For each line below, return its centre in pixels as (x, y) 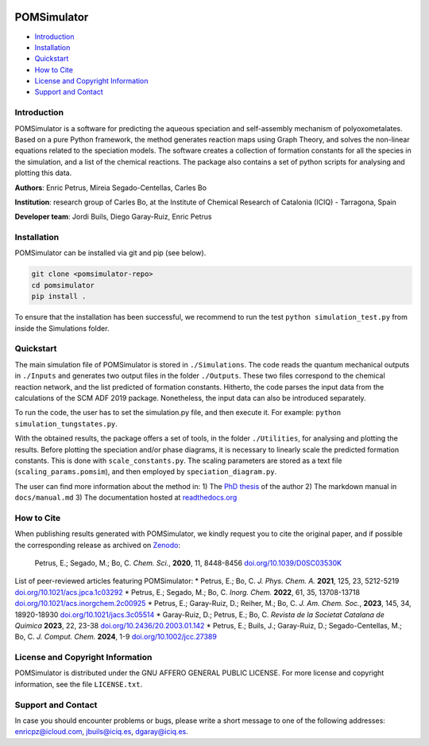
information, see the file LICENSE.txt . (79, 684)
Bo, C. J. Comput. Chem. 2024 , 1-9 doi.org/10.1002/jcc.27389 (116, 637)
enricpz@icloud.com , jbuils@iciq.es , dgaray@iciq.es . (101, 732)
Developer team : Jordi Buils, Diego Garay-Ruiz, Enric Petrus (113, 217)
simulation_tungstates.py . (66, 424)
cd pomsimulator (63, 285)
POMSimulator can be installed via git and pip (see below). (110, 253)
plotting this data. (43, 173)
